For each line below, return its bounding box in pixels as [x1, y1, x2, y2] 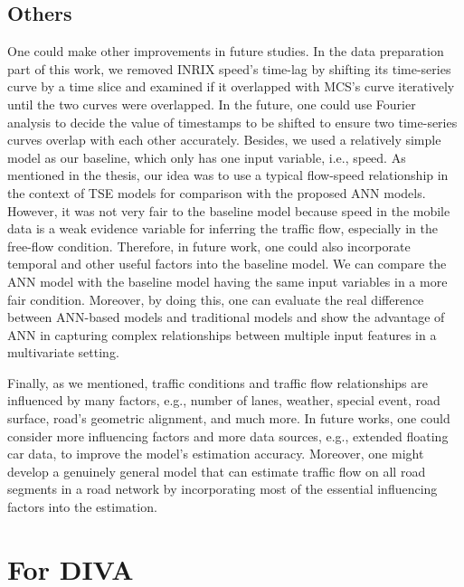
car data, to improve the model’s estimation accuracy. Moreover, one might [7, 444, 424, 463]
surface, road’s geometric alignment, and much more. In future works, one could [7, 409, 450, 428]
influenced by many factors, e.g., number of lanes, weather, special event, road [7, 391, 440, 410]
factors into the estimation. [7, 497, 157, 516]
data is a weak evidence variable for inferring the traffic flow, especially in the [7, 219, 438, 238]
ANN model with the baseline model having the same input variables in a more [7, 271, 448, 290]
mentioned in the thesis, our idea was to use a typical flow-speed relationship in [7, 166, 449, 185]
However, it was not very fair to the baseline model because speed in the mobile [7, 201, 450, 220]
